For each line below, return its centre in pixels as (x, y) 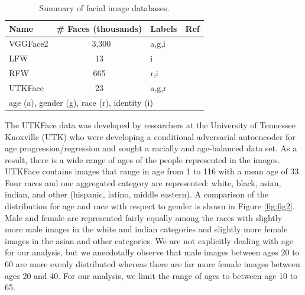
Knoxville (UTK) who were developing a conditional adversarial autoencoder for (150, 136)
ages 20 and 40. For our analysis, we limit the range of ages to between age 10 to (151, 275)
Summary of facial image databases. (104, 8)
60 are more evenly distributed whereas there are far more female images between (152, 264)
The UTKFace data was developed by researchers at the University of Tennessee (150, 124)
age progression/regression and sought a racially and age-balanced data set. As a (151, 148)
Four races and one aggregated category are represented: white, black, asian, (143, 182)
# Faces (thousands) (99, 28)
